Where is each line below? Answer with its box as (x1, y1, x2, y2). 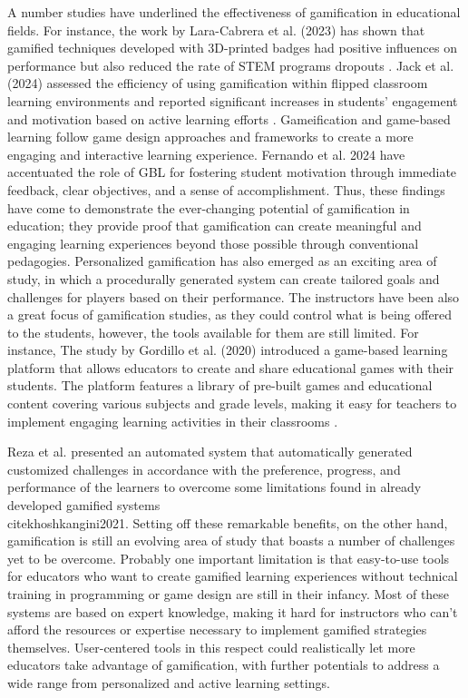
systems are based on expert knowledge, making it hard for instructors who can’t (7, 602, 458, 621)
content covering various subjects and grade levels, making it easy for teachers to (7, 394, 457, 413)
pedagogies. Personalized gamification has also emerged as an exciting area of (7, 251, 437, 270)
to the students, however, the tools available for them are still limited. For (7, 322, 419, 341)
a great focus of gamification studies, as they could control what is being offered (7, 305, 453, 324)
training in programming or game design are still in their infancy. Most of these (7, 585, 450, 603)
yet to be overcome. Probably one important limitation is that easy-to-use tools (7, 548, 450, 567)
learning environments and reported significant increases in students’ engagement (7, 91, 458, 110)
